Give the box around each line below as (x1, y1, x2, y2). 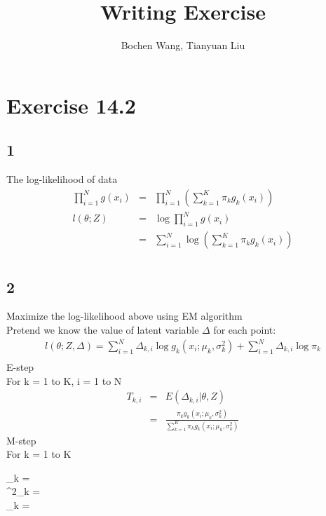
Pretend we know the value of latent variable (6, 322, 199, 337)
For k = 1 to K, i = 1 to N (6, 373, 122, 388)
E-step (6, 360, 34, 374)
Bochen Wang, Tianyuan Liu (121, 38, 245, 53)
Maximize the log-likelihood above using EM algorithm (6, 308, 243, 323)
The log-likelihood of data (6, 172, 118, 186)
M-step (6, 433, 36, 447)
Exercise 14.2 (6, 90, 136, 119)
